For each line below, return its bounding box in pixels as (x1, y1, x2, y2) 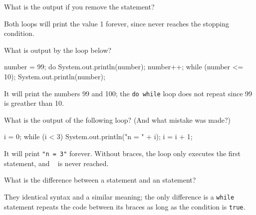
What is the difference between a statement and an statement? (4, 175, 196, 185)
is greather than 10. (4, 98, 64, 108)
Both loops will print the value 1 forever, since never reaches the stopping (4, 18, 230, 28)
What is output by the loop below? (4, 44, 112, 55)
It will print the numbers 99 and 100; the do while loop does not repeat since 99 (4, 88, 253, 98)
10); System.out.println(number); (4, 71, 105, 81)
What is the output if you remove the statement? (4, 1, 155, 11)
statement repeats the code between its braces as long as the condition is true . (4, 201, 246, 212)
